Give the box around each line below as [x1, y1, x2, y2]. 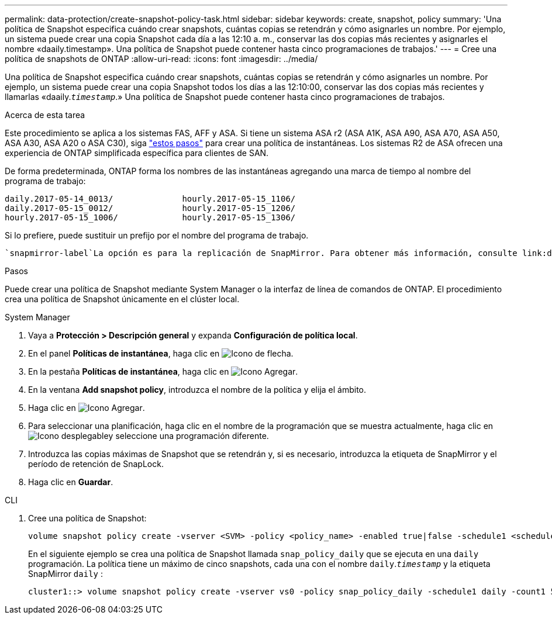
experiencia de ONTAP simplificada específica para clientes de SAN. [5, 148, 269, 158]
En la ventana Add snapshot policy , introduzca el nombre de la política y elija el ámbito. [28, 385, 367, 395]
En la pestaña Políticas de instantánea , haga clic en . [28, 366, 298, 376]
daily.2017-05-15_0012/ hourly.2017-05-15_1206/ [5, 203, 296, 213]
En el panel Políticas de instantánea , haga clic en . [28, 348, 294, 358]
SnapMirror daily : [28, 569, 103, 579]
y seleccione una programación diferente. [108, 431, 269, 441]
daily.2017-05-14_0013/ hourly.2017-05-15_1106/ [5, 194, 296, 203]
